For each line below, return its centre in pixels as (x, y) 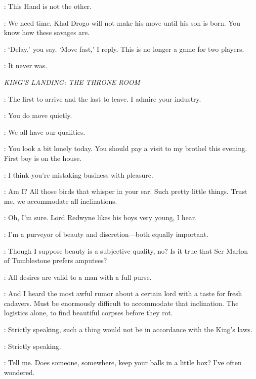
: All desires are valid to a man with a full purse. (78, 277)
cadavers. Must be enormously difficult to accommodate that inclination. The (121, 303)
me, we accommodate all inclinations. (61, 201)
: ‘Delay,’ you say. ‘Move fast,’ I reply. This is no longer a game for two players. (124, 49)
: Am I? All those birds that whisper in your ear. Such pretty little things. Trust (126, 191)
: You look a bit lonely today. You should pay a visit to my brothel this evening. (126, 148)
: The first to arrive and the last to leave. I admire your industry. (103, 98)
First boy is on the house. (43, 158)
